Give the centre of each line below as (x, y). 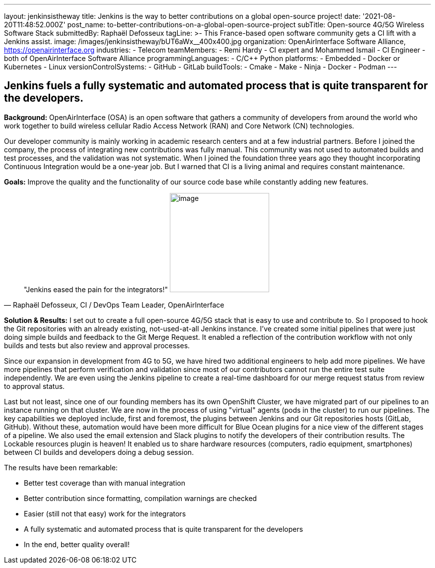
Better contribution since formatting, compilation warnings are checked (141, 498)
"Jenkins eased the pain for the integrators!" (96, 289)
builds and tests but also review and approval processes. (97, 345)
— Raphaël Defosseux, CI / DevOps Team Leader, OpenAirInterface (114, 305)
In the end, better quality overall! (77, 544)
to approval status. (35, 386)
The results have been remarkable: (61, 467)
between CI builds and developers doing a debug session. (99, 452)
